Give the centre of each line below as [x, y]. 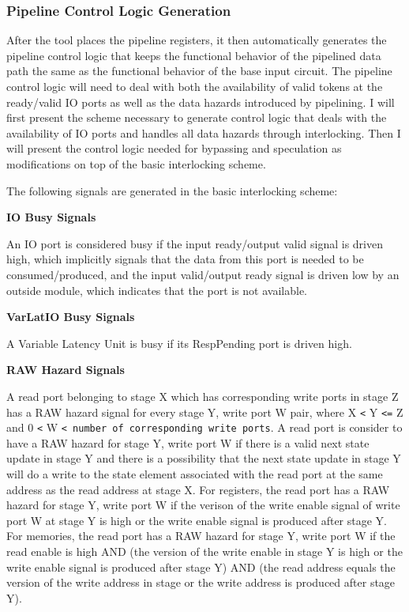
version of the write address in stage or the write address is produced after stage [201, 582]
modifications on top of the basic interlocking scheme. [136, 163]
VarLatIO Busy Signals [71, 317]
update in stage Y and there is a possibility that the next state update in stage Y [204, 458]
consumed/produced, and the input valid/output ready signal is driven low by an [203, 274]
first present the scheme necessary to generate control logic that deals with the [197, 117]
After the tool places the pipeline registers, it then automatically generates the [197, 40]
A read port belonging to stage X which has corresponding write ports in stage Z [203, 396]
